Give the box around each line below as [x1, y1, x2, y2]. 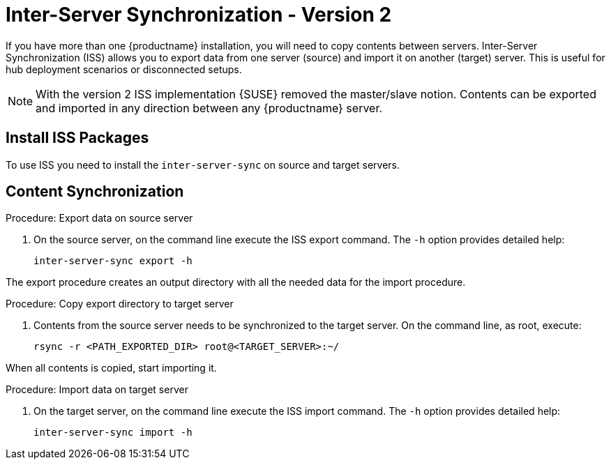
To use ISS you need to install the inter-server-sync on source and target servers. [6, 158, 400, 171]
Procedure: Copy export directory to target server [6, 298, 234, 310]
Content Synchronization [6, 183, 184, 201]
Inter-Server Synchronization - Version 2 [6, 3, 392, 26]
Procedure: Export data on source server [6, 212, 193, 224]
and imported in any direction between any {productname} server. [36, 100, 383, 115]
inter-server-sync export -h [33, 255, 193, 267]
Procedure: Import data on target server [6, 383, 188, 396]
